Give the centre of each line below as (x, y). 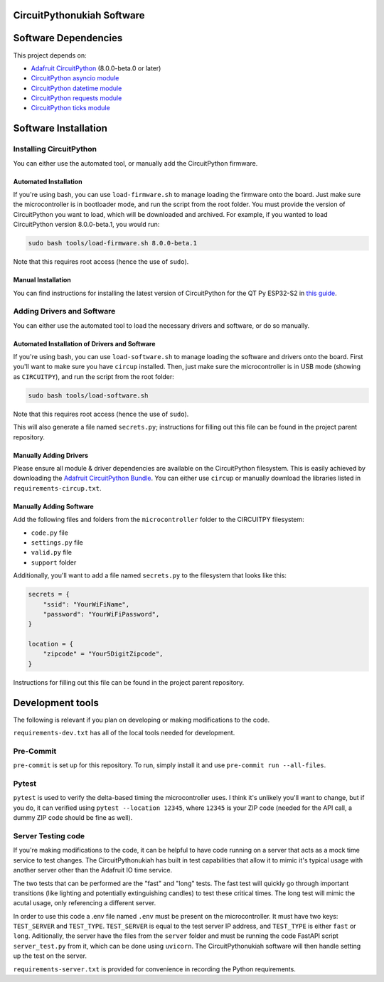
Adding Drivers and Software (64, 311)
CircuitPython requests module (76, 98)
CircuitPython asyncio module (75, 78)
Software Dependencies (68, 38)
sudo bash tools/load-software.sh (88, 395)
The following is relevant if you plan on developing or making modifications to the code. (142, 720)
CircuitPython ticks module (70, 108)
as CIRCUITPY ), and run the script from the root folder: (94, 376)
